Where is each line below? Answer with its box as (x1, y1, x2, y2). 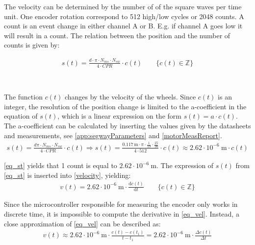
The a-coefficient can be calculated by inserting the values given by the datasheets (4, 120, 251, 130)
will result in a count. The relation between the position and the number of (4, 30, 230, 40)
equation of (4, 111, 38, 121)
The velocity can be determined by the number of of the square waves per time (4, 1, 242, 11)
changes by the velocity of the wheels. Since (64, 92, 196, 102)
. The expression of (156, 160, 214, 170)
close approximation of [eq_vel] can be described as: (4, 218, 161, 228)
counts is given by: (4, 40, 60, 50)
